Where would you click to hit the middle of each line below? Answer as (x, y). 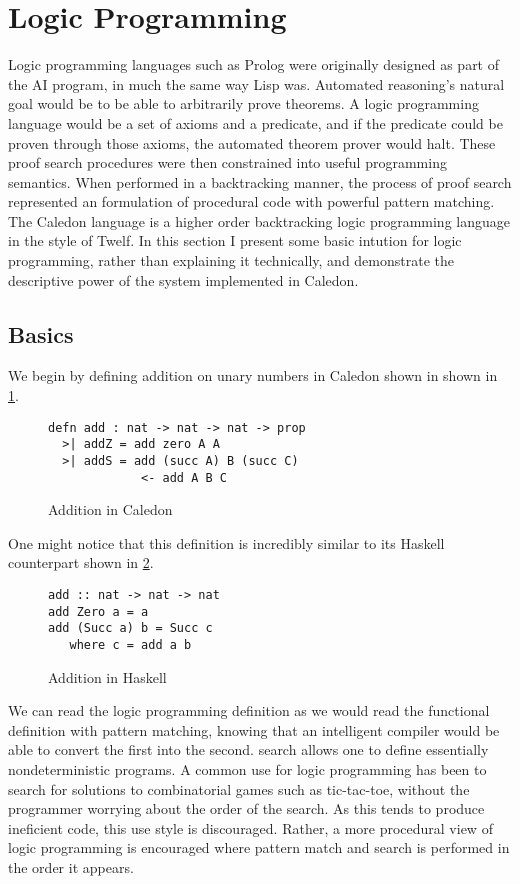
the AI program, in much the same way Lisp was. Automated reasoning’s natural (256, 83)
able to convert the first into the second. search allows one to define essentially (248, 749)
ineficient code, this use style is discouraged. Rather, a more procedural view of (250, 827)
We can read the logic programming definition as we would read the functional (249, 710)
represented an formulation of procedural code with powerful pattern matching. (251, 201)
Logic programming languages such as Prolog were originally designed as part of (254, 64)
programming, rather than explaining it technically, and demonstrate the (231, 260)
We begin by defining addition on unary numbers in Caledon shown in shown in (253, 375)
